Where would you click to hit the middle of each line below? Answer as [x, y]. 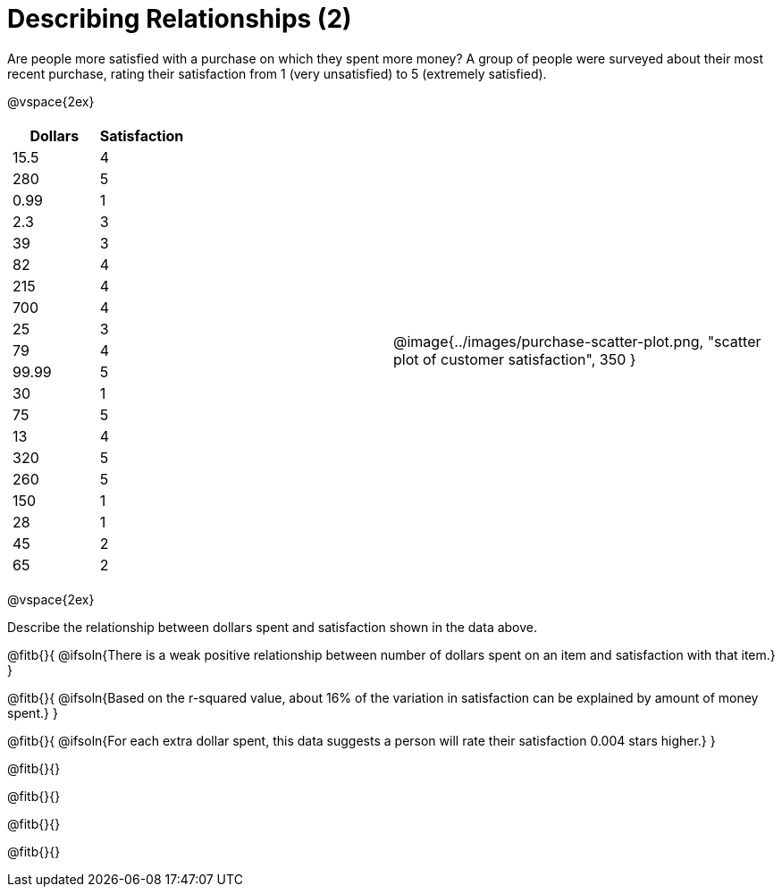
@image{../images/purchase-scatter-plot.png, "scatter [577, 341]
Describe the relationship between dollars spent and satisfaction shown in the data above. [273, 627]
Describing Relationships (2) [180, 19]
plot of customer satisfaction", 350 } [515, 359]
